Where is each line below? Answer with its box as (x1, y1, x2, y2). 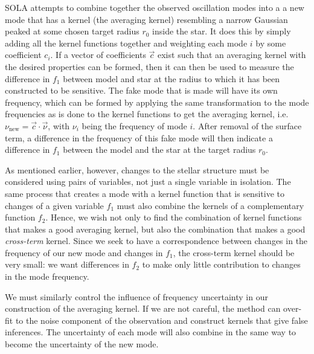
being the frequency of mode (82, 119, 187, 132)
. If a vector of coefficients (50, 48, 146, 61)
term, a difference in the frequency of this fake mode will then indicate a (5, 131, 273, 144)
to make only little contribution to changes (142, 258, 301, 271)
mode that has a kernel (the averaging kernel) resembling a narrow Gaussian (5, 13, 288, 25)
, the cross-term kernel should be (173, 246, 295, 259)
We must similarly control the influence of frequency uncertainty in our (5, 290, 268, 303)
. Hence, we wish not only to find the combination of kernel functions (45, 211, 302, 224)
